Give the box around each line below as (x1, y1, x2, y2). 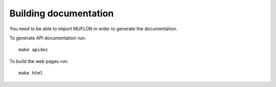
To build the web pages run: (9, 58, 68, 64)
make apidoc (18, 47, 49, 53)
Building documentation (9, 8, 114, 19)
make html (18, 70, 43, 76)
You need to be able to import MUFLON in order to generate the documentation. (9, 26, 178, 32)
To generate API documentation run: (9, 35, 86, 41)
